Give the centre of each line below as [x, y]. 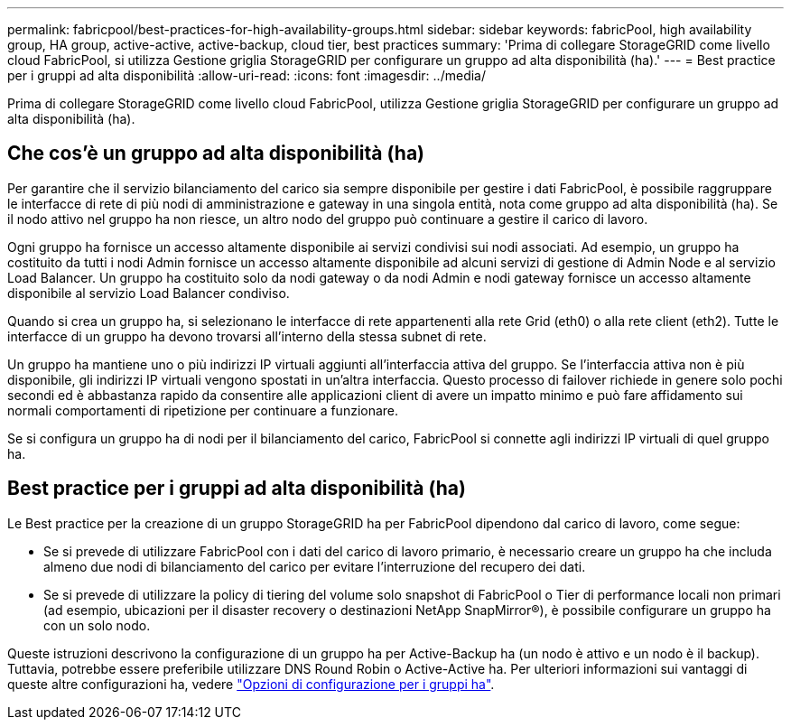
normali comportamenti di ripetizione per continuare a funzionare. [203, 410]
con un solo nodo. [97, 625]
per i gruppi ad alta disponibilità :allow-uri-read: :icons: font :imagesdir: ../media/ [247, 75]
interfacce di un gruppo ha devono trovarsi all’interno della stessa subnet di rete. [247, 336]
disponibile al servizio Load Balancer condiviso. [149, 293]
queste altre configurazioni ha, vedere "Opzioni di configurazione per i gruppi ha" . [251, 684]
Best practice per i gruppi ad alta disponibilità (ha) [237, 489]
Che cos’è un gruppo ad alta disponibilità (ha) [216, 154]
